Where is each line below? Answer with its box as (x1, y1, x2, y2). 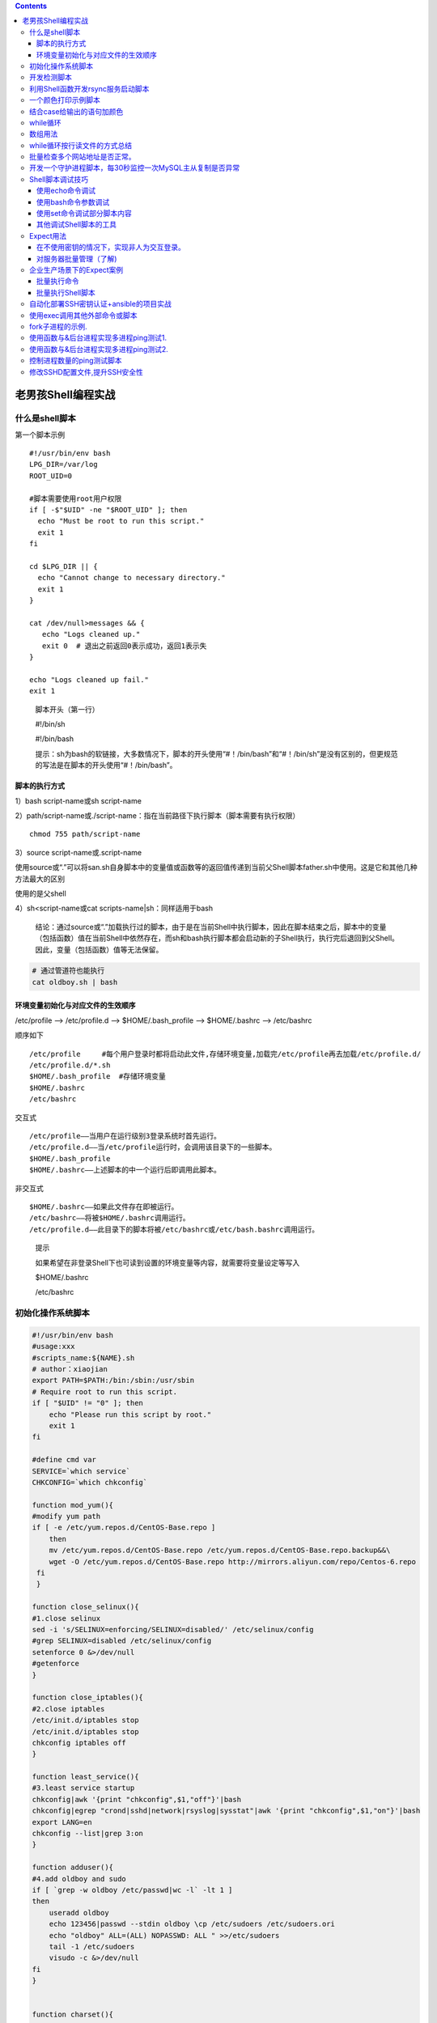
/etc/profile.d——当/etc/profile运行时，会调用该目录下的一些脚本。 (29, 1143, 277, 1152)
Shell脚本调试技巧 (29, 174, 89, 184)
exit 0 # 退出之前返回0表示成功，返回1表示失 (41, 641, 207, 651)
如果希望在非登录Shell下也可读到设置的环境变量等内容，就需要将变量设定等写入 (35, 1257, 300, 1267)
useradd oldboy (49, 1908, 109, 1917)
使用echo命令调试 (36, 186, 96, 196)
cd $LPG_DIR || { (29, 562, 98, 570)
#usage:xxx (32, 1342, 75, 1351)
